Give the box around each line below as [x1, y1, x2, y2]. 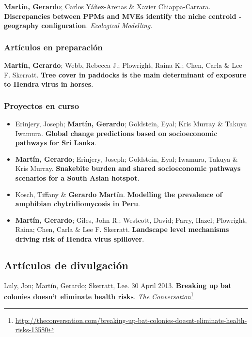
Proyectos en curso [4, 99, 79, 111]
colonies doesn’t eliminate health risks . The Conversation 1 [4, 290, 194, 301]
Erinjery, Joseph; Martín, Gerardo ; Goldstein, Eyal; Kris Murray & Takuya [15, 119, 247, 128]
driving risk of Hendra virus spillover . [15, 233, 144, 244]
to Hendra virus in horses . [4, 79, 94, 89]
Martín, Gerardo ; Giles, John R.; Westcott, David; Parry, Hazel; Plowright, [15, 214, 247, 225]
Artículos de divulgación [4, 257, 129, 272]
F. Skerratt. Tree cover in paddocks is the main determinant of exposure [4, 69, 247, 79]
